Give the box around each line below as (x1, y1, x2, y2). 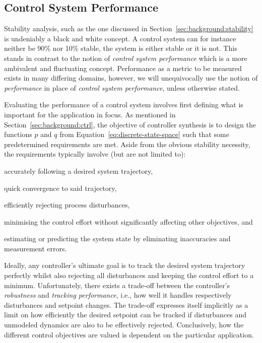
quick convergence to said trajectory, (4, 182, 117, 193)
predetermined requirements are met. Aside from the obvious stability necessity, (4, 139, 250, 149)
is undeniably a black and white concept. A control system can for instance (4, 33, 236, 43)
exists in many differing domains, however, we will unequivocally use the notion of (4, 73, 258, 83)
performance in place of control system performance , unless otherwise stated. (4, 82, 240, 93)
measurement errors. (4, 243, 67, 253)
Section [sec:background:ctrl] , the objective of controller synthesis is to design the (4, 119, 256, 129)
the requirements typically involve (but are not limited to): (4, 149, 186, 159)
